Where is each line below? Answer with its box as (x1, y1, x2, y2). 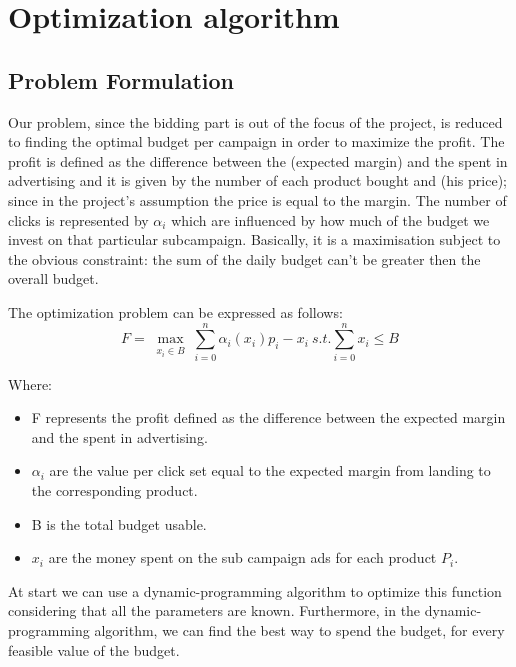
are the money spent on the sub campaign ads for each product (48, 547, 437, 568)
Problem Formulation (8, 64, 234, 95)
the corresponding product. (31, 480, 198, 501)
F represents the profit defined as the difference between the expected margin (31, 407, 506, 428)
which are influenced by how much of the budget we (171, 209, 490, 230)
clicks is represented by (8, 209, 149, 230)
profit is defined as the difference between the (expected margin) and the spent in (8, 150, 508, 171)
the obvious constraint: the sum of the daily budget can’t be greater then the (8, 248, 481, 269)
